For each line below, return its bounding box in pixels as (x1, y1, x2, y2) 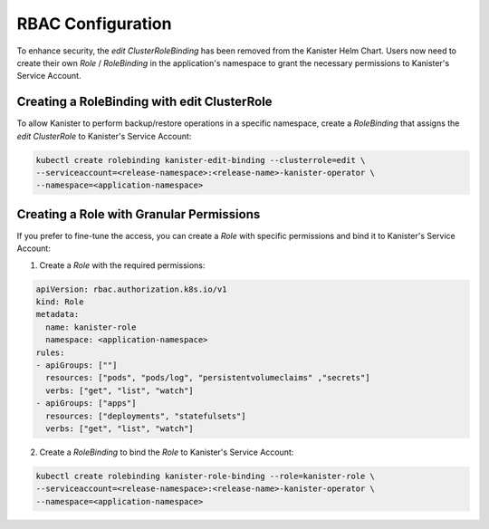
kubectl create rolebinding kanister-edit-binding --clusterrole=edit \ (35, 155, 366, 165)
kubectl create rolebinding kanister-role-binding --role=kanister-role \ (35, 471, 376, 481)
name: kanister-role (45, 322, 137, 332)
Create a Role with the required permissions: (39, 259, 206, 271)
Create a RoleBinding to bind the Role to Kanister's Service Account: (39, 447, 294, 457)
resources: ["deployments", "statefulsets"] (45, 410, 246, 421)
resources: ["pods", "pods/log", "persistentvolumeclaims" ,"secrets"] (45, 372, 370, 383)
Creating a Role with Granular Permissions (16, 207, 261, 222)
